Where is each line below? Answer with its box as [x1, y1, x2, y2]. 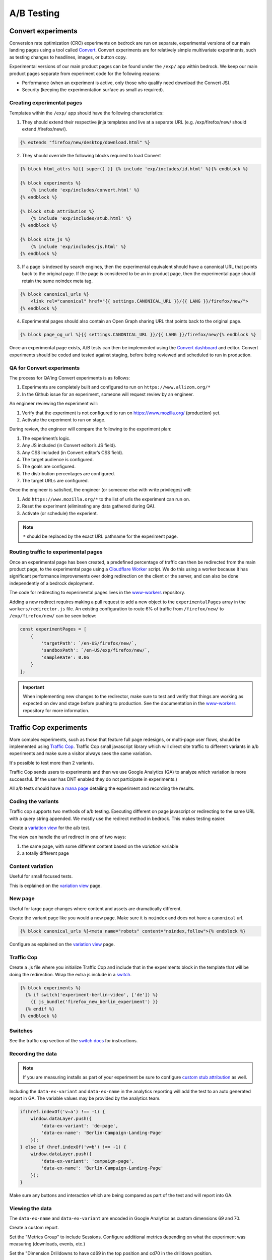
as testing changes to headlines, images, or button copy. [9, 54, 127, 60]
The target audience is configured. [22, 456, 94, 462]
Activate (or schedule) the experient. [22, 510, 98, 516]
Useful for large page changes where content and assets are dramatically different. [9, 905, 182, 912]
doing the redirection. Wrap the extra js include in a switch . [9, 971, 132, 977]
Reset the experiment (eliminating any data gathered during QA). [22, 503, 156, 509]
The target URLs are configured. [22, 478, 89, 484]
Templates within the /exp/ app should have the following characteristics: [9, 110, 164, 116]
